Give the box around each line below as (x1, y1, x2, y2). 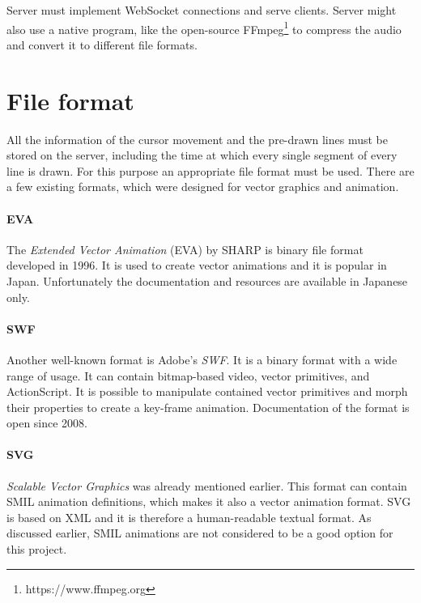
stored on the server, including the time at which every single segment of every (6, 147, 398, 163)
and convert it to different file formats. (6, 36, 198, 53)
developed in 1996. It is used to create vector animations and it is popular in (6, 257, 387, 274)
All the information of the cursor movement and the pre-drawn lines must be (6, 130, 388, 147)
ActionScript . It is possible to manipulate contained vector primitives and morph (6, 383, 408, 400)
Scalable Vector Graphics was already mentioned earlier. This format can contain (6, 477, 407, 494)
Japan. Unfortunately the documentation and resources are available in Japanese (6, 272, 408, 289)
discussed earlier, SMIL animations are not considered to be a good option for (6, 524, 393, 541)
